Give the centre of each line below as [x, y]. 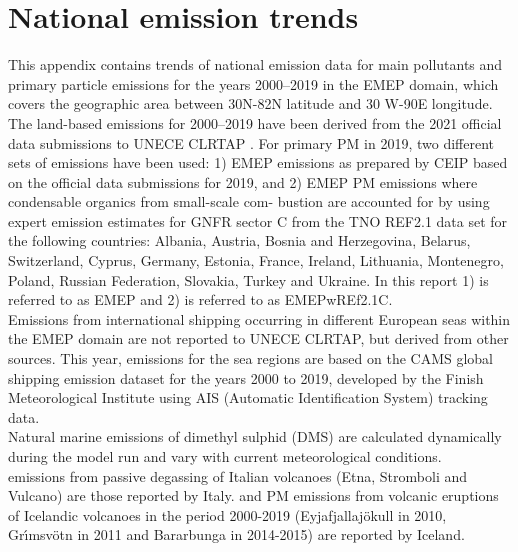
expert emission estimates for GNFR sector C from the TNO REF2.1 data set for [258, 220]
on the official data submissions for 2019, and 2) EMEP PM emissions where [243, 181]
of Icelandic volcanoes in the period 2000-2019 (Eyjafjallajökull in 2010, [227, 514]
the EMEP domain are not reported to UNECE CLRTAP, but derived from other [258, 338]
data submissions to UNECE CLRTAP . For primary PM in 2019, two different [251, 142]
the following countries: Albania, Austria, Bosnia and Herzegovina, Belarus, [239, 240]
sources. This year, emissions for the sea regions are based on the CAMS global [250, 358]
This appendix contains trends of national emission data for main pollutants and [255, 64]
